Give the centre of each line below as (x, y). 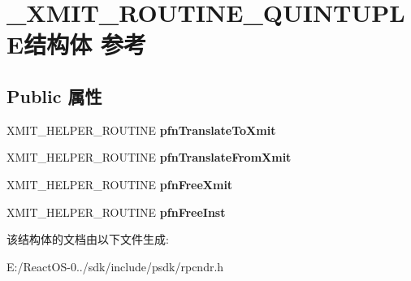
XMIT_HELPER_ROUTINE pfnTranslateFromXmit (149, 157)
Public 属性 (54, 95)
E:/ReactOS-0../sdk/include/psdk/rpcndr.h (115, 266)
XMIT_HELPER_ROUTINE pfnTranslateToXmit (141, 130)
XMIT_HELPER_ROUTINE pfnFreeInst (116, 212)
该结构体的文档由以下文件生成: (88, 239)
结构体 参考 (85, 44)
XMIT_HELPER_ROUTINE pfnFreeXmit (120, 184)
